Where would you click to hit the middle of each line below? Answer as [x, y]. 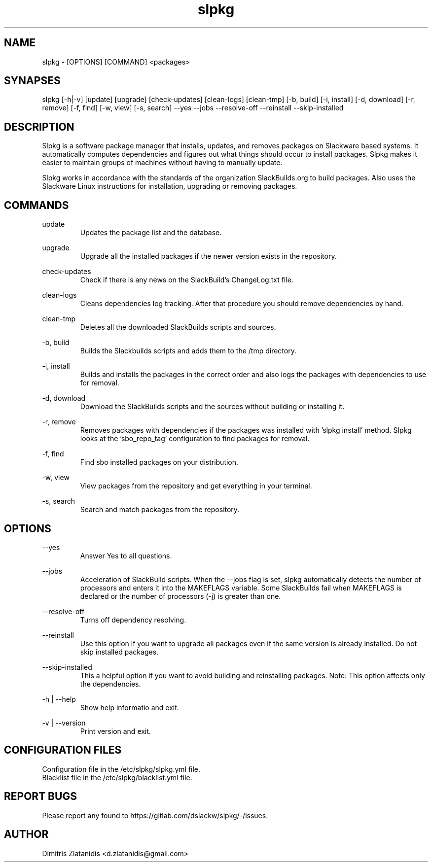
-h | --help [59, 699]
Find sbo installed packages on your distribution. [159, 462]
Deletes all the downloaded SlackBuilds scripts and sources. [178, 327]
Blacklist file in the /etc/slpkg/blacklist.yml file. [117, 777]
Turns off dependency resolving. [133, 620]
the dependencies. [110, 684]
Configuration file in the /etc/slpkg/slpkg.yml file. [121, 769]
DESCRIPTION [39, 127]
